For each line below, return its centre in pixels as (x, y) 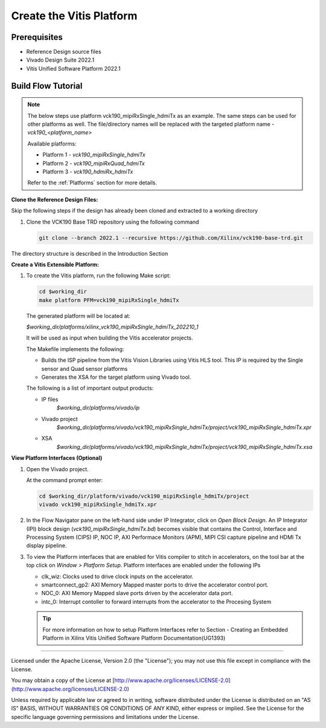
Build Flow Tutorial (47, 85)
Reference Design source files (64, 52)
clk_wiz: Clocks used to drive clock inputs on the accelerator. (117, 576)
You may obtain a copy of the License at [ (63, 680)
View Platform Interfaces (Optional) (57, 458)
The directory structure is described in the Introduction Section (90, 253)
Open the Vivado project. (57, 469)
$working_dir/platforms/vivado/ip (98, 408)
